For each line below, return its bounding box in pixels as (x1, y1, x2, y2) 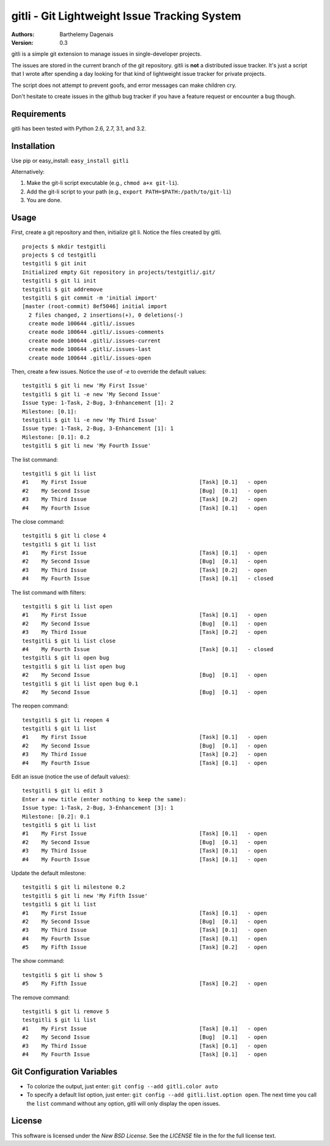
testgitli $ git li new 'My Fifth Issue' (22, 892, 148, 899)
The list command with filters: (11, 589, 86, 596)
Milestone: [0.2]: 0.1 (22, 813, 90, 820)
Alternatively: (11, 168, 45, 176)
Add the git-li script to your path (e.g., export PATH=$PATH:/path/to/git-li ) (26, 187, 232, 195)
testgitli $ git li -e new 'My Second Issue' (22, 391, 161, 398)
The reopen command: (11, 702, 69, 710)
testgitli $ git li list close (22, 637, 116, 644)
